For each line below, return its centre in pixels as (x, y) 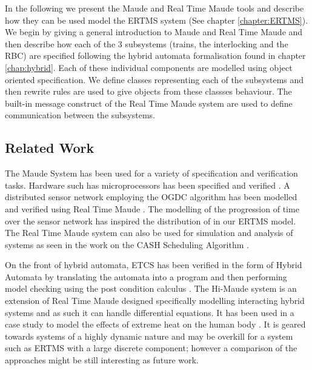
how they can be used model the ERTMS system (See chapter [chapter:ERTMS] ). (157, 20)
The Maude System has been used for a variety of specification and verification (151, 173)
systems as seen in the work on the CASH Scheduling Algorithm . (127, 244)
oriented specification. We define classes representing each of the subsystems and (154, 79)
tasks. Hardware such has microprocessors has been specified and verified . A (148, 185)
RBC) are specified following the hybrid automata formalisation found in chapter (155, 55)
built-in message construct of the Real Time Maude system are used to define (149, 103)
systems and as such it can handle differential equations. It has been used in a (150, 312)
